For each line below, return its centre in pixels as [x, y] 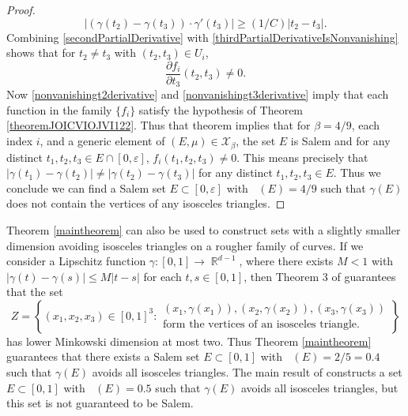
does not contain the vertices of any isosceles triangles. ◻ [146, 203]
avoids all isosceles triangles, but [319, 387]
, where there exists [286, 261]
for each [162, 276]
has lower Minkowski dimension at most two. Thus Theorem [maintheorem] [189, 341]
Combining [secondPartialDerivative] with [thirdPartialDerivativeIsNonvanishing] [202, 37]
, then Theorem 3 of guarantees [320, 276]
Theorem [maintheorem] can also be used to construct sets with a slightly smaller [204, 229]
